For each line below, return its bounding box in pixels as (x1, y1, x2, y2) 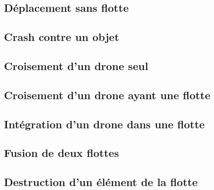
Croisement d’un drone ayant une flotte (4, 87, 211, 102)
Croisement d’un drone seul (4, 58, 148, 73)
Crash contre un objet (4, 29, 120, 44)
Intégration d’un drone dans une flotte (4, 116, 205, 131)
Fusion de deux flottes (4, 145, 119, 160)
